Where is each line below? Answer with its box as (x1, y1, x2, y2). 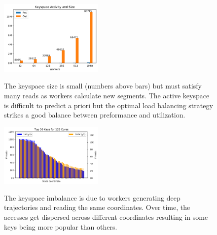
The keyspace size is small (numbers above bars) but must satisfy (4, 81, 202, 91)
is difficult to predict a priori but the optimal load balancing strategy (4, 100, 213, 110)
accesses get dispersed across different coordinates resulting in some (4, 212, 208, 222)
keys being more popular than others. (4, 221, 117, 232)
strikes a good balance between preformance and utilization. (4, 110, 185, 120)
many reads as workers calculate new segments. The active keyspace (4, 90, 210, 100)
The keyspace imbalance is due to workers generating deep (4, 192, 181, 203)
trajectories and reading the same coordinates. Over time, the (4, 202, 190, 212)
